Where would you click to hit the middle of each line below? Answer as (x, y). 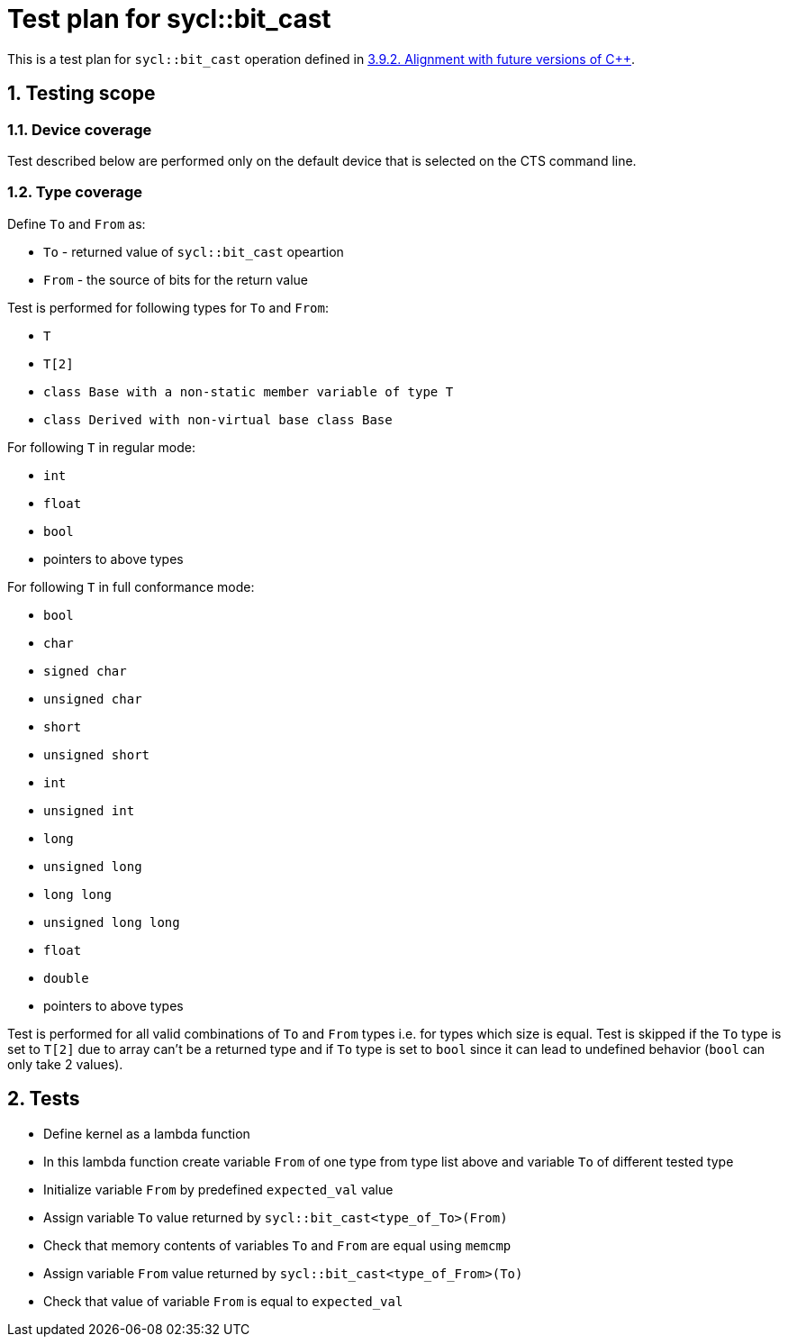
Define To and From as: (77, 223)
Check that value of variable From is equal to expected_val (223, 1301)
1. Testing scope (82, 94)
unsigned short (97, 754)
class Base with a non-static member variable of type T (249, 391)
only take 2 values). (65, 1064)
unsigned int (89, 810)
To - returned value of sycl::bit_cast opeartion (194, 251)
